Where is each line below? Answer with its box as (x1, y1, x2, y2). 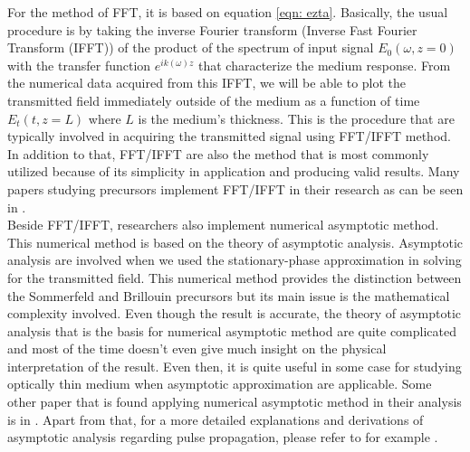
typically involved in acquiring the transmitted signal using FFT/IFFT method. (7, 127, 451, 146)
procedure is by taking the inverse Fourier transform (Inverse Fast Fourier (7, 20, 417, 39)
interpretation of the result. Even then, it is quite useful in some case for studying (7, 356, 462, 375)
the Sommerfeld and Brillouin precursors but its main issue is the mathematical (7, 286, 450, 305)
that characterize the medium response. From (198, 55, 451, 74)
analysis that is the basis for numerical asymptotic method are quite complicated (7, 321, 457, 340)
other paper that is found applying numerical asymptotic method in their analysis (7, 392, 462, 411)
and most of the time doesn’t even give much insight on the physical (7, 339, 387, 358)
